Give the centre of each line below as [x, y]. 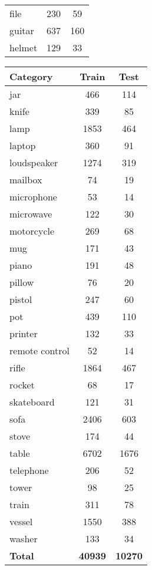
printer [24, 333]
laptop [23, 145]
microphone [33, 197]
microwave [31, 214]
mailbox [26, 179]
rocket [22, 385]
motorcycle [32, 231]
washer [24, 538]
